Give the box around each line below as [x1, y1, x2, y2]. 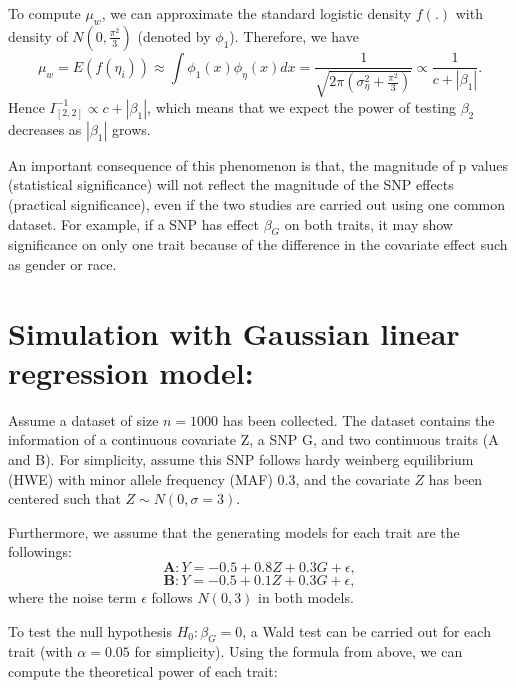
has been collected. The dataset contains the [222, 409, 495, 430]
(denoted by [137, 25, 211, 46]
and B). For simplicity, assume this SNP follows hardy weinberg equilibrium [8, 449, 474, 470]
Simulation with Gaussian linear [8, 312, 460, 353]
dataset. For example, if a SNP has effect [8, 213, 260, 234]
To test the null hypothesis [8, 620, 172, 641]
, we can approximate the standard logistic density [101, 3, 412, 23]
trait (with [8, 641, 73, 662]
